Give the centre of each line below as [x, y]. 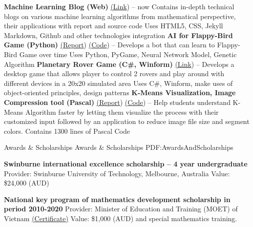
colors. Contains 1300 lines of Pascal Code [67, 131]
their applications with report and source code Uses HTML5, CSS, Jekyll [114, 26]
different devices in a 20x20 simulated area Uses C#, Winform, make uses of [118, 83]
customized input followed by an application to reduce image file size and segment [127, 121]
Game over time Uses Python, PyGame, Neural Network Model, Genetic [128, 54]
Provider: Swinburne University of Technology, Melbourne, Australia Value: [117, 173]
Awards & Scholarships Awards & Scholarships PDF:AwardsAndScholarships [119, 147]
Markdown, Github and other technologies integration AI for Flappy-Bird [118, 35]
